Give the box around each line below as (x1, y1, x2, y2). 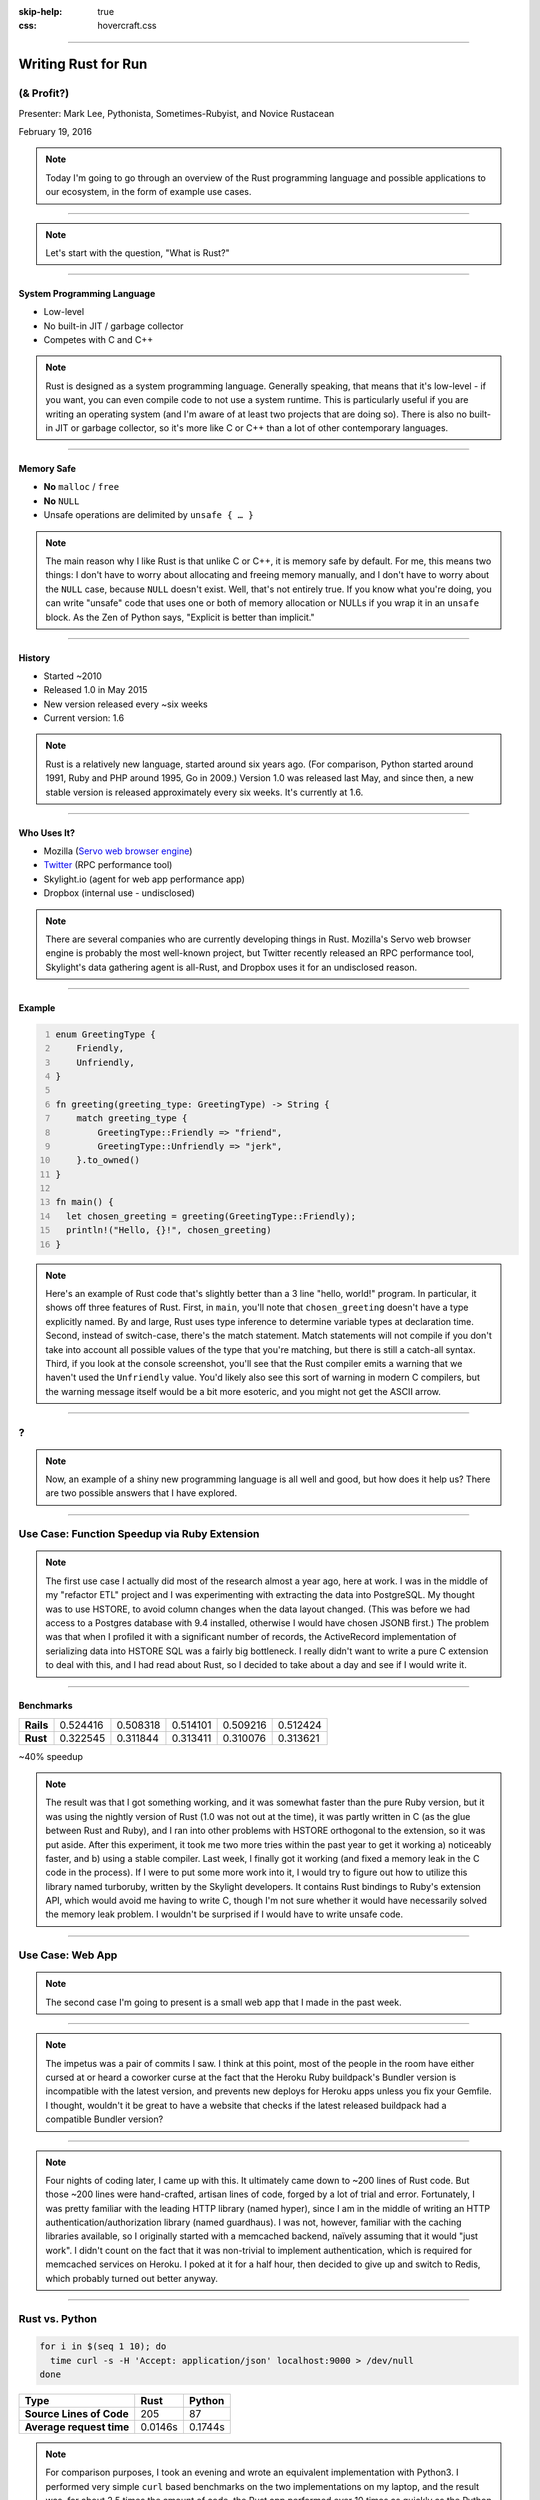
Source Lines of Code (24, 2406, 129, 2420)
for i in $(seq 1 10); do (39, 2341, 167, 2352)
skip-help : (18, 6, 63, 17)
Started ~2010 (43, 670, 102, 682)
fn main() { (55, 1196, 114, 1208)
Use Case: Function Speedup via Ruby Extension (18, 1527, 260, 1541)
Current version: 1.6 (43, 712, 125, 724)
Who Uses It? (18, 826, 75, 839)
